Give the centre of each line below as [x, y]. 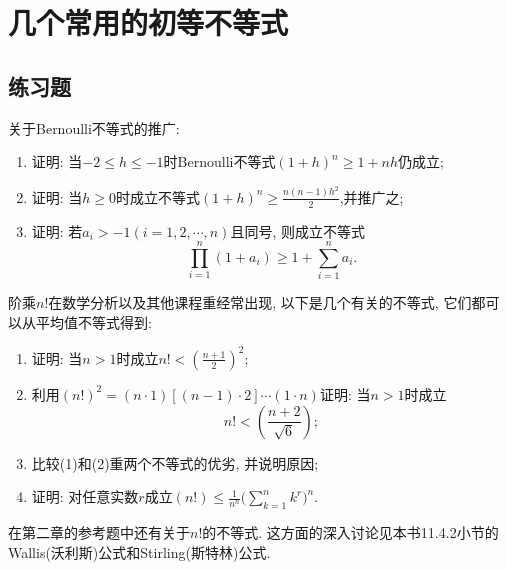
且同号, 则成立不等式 [298, 230]
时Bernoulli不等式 [219, 161]
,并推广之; [371, 196]
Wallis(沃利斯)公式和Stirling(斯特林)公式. [139, 551]
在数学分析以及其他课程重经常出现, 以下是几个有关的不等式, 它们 [260, 302]
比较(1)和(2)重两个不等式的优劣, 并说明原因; [175, 462]
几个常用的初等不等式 [148, 22]
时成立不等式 [158, 196]
